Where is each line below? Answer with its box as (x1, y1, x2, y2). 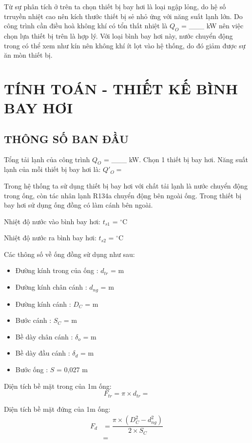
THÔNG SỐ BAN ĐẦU (4, 131, 129, 146)
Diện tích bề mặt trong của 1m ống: (4, 380, 112, 391)
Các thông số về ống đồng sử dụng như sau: (4, 249, 135, 259)
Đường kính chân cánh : (15, 282, 87, 292)
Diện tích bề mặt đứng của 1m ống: (4, 403, 111, 414)
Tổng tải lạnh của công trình (4, 154, 90, 164)
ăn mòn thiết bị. (4, 50, 53, 60)
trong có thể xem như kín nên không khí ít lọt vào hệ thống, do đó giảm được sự (4, 40, 246, 50)
